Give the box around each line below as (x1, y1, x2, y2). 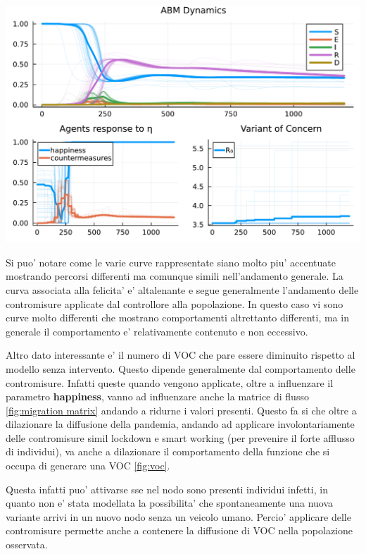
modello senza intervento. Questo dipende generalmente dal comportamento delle (6, 361, 355, 376)
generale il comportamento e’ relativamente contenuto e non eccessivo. (6, 324, 308, 338)
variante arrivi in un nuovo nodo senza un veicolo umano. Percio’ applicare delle (6, 509, 351, 524)
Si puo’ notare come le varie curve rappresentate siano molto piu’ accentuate (6, 254, 336, 269)
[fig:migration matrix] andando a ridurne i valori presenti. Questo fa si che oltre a (6, 402, 357, 417)
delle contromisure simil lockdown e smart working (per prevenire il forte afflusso (6, 430, 355, 445)
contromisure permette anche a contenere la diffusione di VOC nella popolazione (6, 523, 353, 538)
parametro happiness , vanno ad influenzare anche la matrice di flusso (6, 389, 309, 404)
